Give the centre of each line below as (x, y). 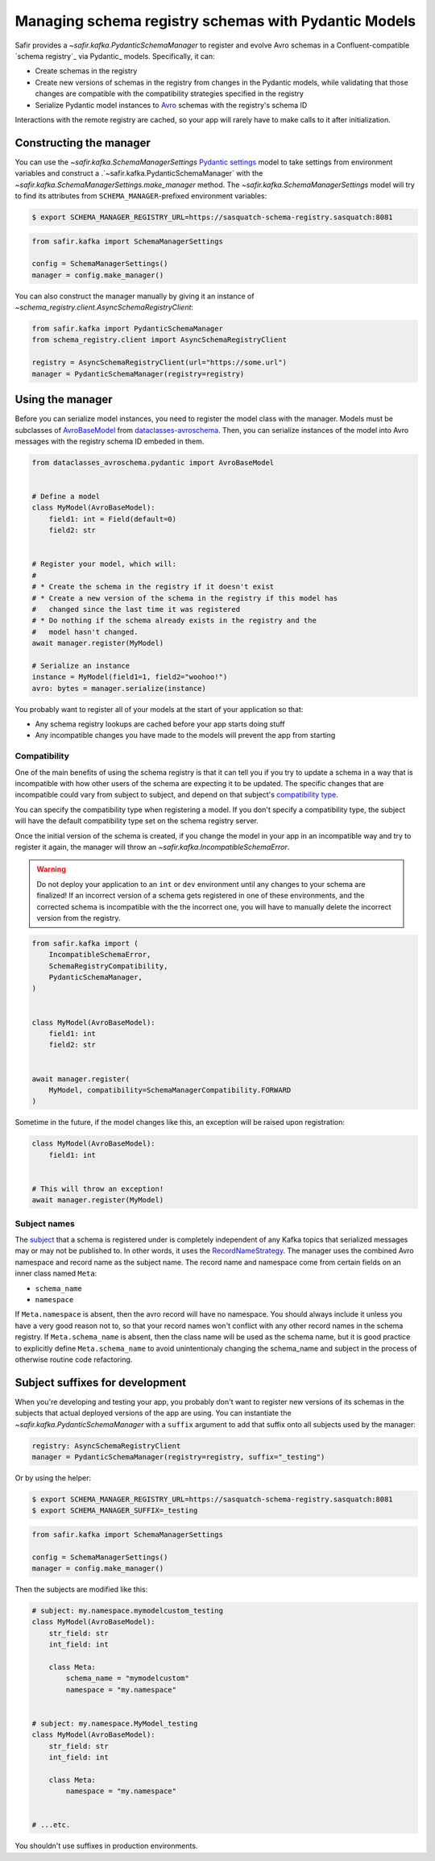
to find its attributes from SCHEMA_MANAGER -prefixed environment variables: (141, 196)
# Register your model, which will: (104, 564)
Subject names (45, 1223)
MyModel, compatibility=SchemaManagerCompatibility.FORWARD (170, 1090)
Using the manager (64, 400)
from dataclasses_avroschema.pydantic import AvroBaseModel (153, 462)
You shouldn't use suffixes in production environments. (106, 1846)
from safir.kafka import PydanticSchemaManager (127, 329)
